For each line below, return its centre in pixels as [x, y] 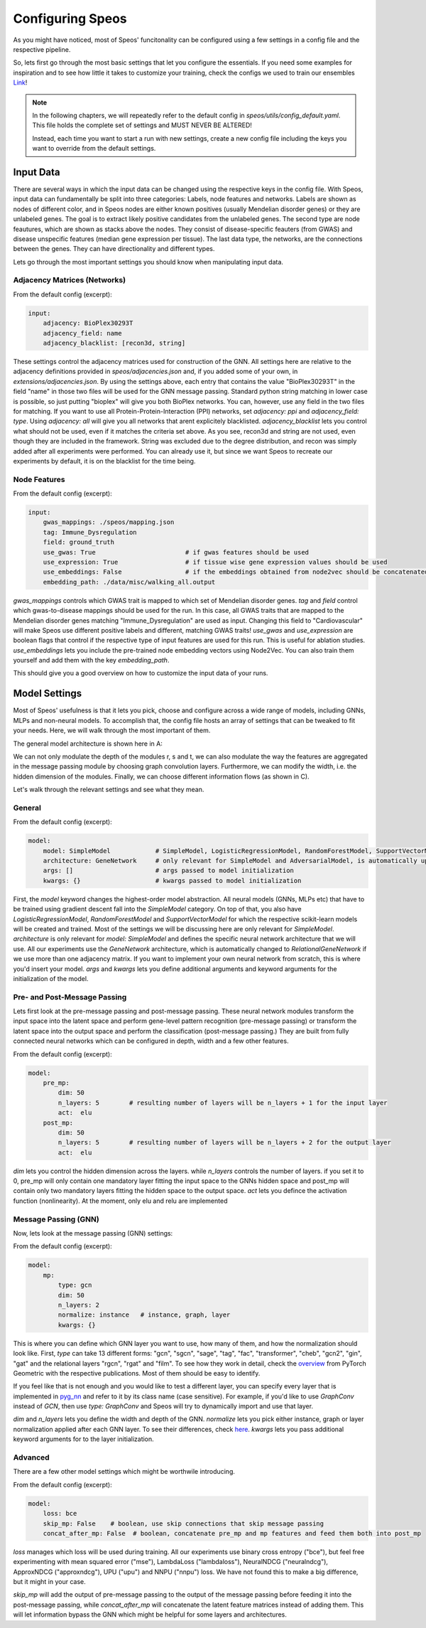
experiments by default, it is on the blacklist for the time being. [104, 461]
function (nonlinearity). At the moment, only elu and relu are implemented [120, 1201]
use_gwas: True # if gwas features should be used [176, 552]
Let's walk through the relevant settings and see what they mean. [109, 790]
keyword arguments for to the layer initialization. [83, 1439]
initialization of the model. [51, 978]
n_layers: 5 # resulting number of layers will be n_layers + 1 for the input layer [223, 1103]
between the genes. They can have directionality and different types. [114, 249]
